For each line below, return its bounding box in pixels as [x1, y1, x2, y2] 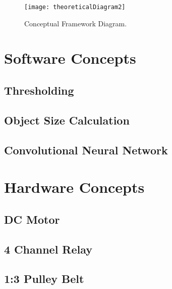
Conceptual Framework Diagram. [24, 18, 127, 28]
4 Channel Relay [4, 241, 93, 257]
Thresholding [4, 82, 74, 98]
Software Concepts [4, 48, 136, 68]
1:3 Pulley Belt [4, 271, 84, 286]
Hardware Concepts [4, 177, 145, 197]
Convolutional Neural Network [4, 142, 168, 157]
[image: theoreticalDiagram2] [24, 4, 126, 11]
